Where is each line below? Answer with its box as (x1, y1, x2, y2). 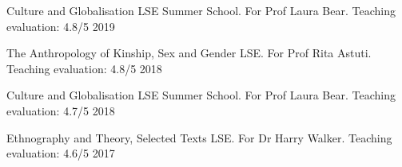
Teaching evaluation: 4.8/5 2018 (6, 60, 162, 76)
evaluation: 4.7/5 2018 (6, 102, 115, 118)
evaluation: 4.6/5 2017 (6, 145, 115, 161)
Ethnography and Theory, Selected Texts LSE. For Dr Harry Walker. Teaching (6, 129, 392, 146)
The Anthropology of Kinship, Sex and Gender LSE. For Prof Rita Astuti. (6, 45, 372, 61)
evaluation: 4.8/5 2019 (6, 17, 115, 34)
